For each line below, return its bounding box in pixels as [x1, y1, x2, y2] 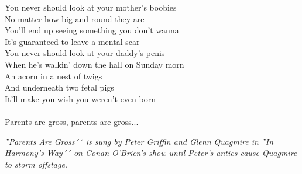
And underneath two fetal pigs [5, 81, 114, 93]
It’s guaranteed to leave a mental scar [5, 35, 140, 47]
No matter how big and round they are [5, 12, 145, 25]
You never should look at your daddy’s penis [5, 47, 165, 59]
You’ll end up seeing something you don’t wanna [5, 24, 179, 36]
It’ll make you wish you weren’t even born [5, 92, 156, 105]
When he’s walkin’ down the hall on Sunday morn [5, 58, 184, 70]
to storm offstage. [5, 158, 68, 170]
